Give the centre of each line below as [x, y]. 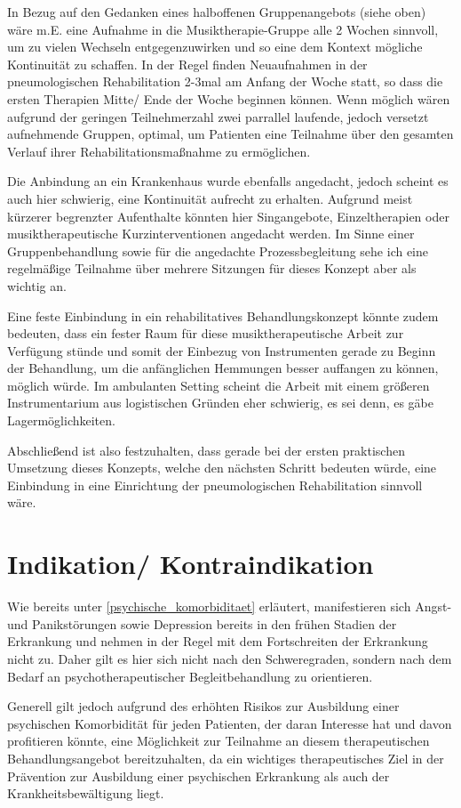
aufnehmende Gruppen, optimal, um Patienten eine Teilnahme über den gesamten [230, 134]
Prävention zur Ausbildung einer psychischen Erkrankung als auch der [199, 776]
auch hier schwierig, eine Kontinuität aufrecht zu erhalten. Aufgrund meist [210, 198]
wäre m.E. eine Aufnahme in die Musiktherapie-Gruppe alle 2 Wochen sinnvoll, [223, 29]
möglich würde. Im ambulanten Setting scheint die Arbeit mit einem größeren [219, 385]
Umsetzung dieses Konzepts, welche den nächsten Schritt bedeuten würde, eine [222, 468]
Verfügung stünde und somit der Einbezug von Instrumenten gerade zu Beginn [222, 350]
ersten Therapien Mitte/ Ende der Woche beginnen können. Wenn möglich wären [229, 98]
